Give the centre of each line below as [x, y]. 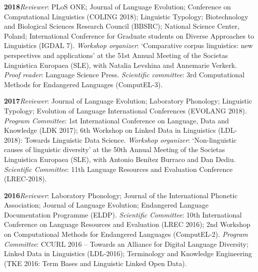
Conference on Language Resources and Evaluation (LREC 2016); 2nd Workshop [127, 224]
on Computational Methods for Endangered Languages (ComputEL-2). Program [126, 234]
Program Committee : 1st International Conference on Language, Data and [117, 120]
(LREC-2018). [26, 179]
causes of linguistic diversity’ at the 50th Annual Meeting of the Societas [115, 149]
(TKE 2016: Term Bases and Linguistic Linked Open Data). [96, 263]
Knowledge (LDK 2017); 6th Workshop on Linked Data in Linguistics [110, 130]
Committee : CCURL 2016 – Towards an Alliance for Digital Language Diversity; [126, 244]
